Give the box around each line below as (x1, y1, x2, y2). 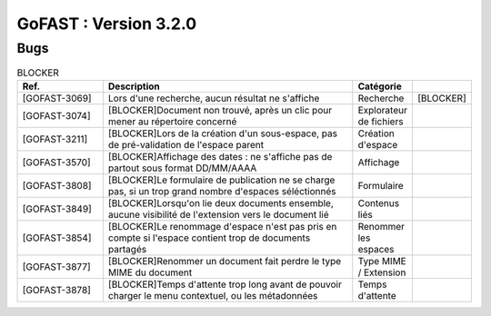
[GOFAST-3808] (22, 179, 92, 192)
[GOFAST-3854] (22, 232, 92, 244)
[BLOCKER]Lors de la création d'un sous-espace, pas (107, 127, 338, 140)
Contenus (357, 196, 400, 209)
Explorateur (357, 104, 408, 116)
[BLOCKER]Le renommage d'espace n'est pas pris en (107, 220, 337, 232)
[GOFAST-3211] (22, 133, 88, 145)
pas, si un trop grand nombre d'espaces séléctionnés (107, 184, 336, 197)
